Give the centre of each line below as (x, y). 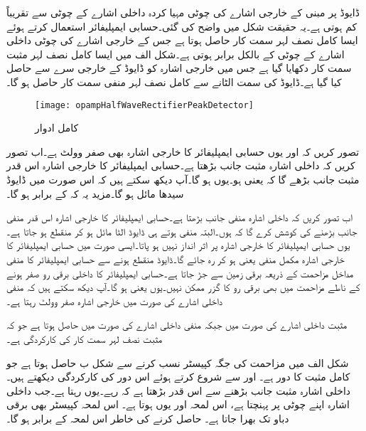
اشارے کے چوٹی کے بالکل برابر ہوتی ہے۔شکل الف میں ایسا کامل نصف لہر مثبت (176, 54)
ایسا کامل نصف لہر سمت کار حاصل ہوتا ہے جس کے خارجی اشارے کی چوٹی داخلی (182, 40)
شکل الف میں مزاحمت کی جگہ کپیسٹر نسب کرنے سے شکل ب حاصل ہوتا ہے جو (178, 362)
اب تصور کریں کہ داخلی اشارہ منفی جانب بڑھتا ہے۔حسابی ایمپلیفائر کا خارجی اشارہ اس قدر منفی (179, 217)
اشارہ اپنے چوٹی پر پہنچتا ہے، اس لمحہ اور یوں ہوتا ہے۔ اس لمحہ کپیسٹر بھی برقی (178, 404)
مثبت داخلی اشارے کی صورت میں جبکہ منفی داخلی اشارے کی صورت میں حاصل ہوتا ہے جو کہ (177, 325)
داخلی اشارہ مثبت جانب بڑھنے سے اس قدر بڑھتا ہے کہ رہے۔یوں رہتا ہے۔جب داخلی (179, 390)
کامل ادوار (57, 128)
